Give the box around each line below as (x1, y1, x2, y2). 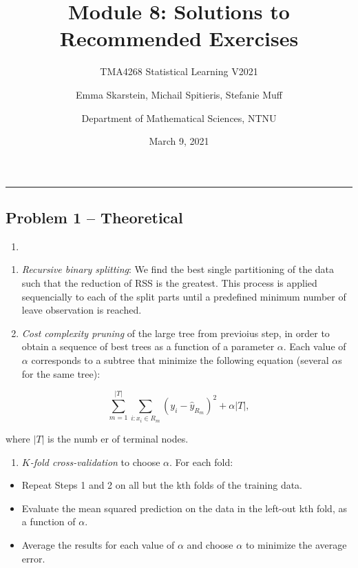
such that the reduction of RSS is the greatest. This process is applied (21, 276, 317, 290)
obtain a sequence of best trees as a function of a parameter (21, 339, 275, 354)
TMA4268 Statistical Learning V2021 (100, 64, 258, 79)
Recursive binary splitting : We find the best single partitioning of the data (21, 262, 335, 276)
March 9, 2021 (149, 134, 209, 148)
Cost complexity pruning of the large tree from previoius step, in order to (21, 325, 330, 340)
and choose (187, 537, 233, 551)
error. (21, 551, 45, 565)
